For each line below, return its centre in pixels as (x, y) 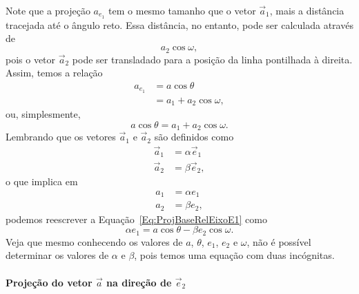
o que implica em (42, 181)
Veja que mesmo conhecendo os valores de (94, 241)
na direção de (139, 282)
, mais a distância (307, 10)
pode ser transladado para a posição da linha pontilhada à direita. (212, 59)
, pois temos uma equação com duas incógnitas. (234, 255)
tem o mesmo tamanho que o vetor (182, 10)
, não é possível (279, 241)
